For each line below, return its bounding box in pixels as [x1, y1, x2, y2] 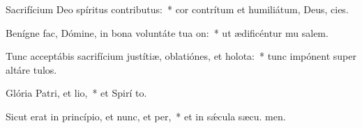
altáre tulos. [6, 62, 57, 77]
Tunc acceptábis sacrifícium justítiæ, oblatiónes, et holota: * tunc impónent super [6, 49, 356, 63]
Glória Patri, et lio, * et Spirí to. [6, 86, 147, 100]
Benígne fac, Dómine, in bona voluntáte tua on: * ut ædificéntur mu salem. [6, 25, 329, 40]
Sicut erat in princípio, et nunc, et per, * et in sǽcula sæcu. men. [6, 109, 286, 123]
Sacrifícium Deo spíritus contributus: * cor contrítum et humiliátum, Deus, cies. [6, 2, 349, 16]
